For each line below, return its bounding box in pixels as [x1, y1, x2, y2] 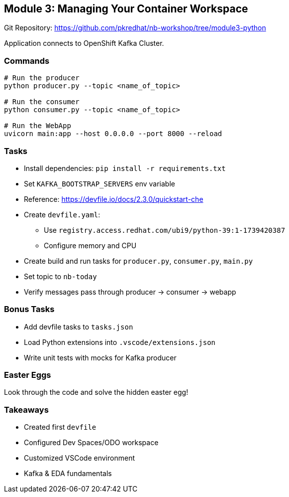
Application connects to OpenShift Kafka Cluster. [4, 39, 164, 48]
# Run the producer [4, 74, 80, 82]
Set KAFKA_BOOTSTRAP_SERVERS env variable [24, 179, 175, 188]
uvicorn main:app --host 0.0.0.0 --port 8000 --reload [4, 130, 222, 138]
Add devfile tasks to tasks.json [24, 322, 133, 331]
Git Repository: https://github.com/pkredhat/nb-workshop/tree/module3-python [4, 23, 266, 32]
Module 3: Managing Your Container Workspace [4, 2, 248, 15]
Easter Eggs [4, 370, 51, 380]
